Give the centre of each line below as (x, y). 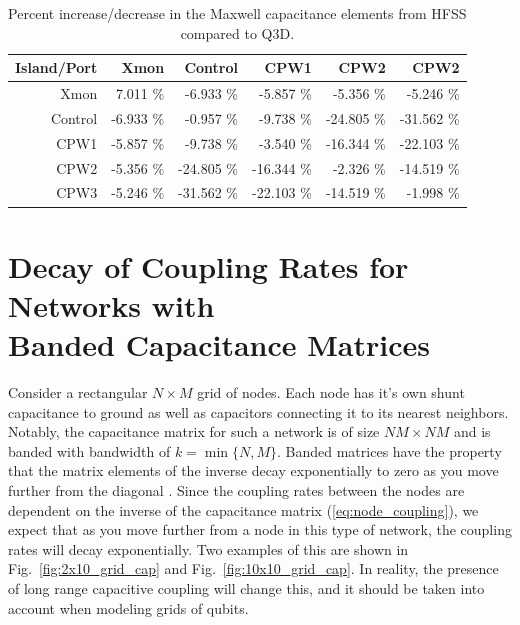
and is (472, 431)
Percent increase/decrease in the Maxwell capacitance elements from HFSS (237, 13)
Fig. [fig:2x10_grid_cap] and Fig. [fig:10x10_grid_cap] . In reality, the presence (253, 568)
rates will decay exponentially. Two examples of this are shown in (208, 548)
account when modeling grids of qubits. (128, 607)
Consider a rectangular (78, 392)
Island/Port (56, 67)
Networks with (111, 304)
